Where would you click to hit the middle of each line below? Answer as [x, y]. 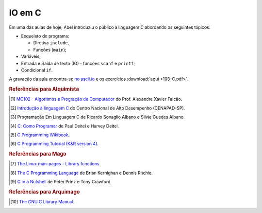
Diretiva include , [51, 43]
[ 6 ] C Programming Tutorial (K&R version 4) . [55, 144]
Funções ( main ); [50, 50]
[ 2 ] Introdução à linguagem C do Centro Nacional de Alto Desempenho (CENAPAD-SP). [98, 108]
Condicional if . [37, 70]
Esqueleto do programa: [45, 36]
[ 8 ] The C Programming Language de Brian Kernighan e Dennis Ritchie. [82, 173]
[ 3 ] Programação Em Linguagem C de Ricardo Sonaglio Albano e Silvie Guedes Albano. [98, 117]
